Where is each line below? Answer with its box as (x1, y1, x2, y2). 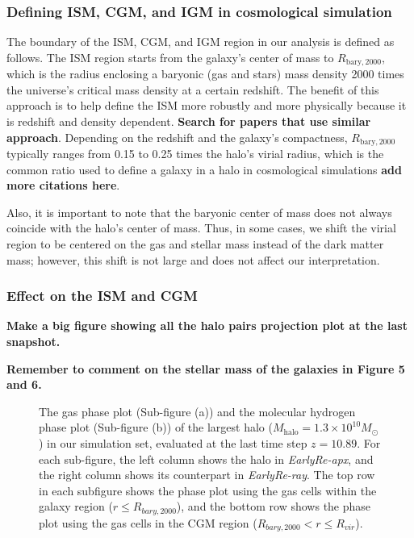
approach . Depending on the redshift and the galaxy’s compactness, (6, 128, 348, 145)
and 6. (6, 376, 42, 393)
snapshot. (6, 333, 61, 350)
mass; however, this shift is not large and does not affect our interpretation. (6, 251, 380, 268)
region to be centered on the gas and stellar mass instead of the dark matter (6, 236, 384, 252)
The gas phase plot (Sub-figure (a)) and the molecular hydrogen (39, 402, 356, 419)
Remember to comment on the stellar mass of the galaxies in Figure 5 (6, 360, 405, 377)
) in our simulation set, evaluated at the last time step (39, 435, 307, 452)
